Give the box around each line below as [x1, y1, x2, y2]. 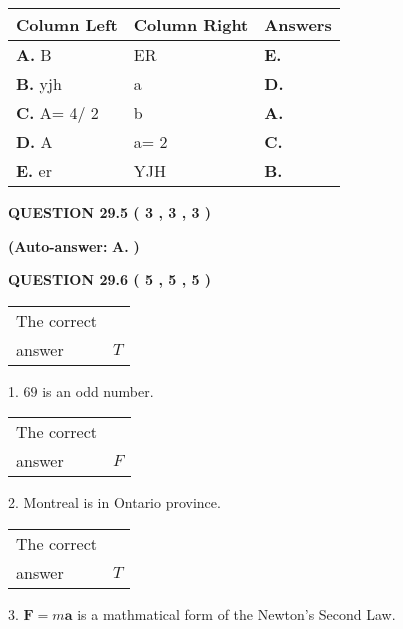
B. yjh [16, 72, 62, 95]
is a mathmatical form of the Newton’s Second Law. [77, 603, 396, 624]
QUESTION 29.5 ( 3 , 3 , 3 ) [8, 202, 212, 222]
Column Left [16, 13, 118, 36]
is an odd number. [42, 380, 154, 401]
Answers [264, 13, 332, 36]
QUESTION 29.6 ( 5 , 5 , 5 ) [8, 269, 212, 290]
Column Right [133, 13, 249, 36]
